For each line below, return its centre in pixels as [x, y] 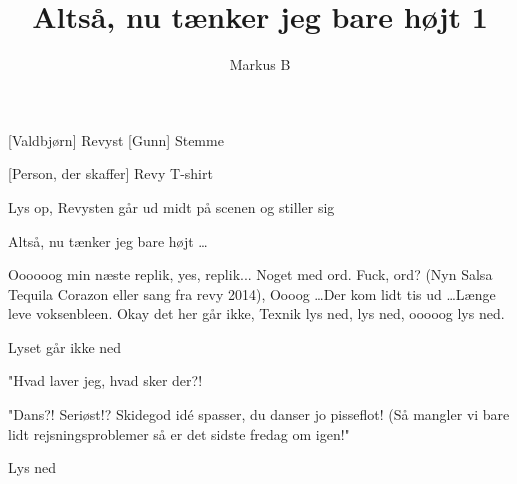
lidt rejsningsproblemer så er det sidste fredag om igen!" [179, 433]
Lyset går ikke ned [65, 346]
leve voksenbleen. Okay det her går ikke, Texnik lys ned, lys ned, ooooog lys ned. [256, 313]
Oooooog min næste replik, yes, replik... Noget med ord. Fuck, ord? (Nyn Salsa [250, 274]
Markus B [260, 64]
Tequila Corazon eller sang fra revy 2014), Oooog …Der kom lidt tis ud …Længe [252, 293]
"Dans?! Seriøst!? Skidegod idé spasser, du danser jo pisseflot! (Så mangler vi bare [259, 414]
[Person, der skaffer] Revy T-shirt [110, 173]
